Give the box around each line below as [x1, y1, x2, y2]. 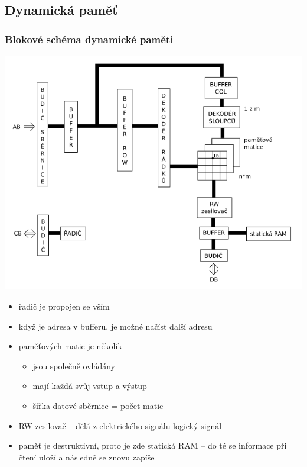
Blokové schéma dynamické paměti [5, 31, 174, 46]
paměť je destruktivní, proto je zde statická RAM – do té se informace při [18, 439, 287, 452]
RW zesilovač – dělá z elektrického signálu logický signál [18, 419, 222, 431]
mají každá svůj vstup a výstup [32, 379, 147, 392]
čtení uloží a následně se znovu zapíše [18, 450, 155, 463]
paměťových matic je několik [18, 340, 122, 352]
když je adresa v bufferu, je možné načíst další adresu [18, 320, 213, 332]
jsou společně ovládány [32, 359, 115, 372]
